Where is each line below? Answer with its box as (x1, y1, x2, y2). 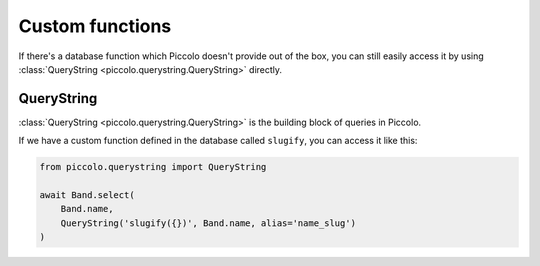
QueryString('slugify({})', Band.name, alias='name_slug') (60, 217, 357, 229)
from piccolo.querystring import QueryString (39, 161, 267, 173)
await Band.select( (39, 190, 135, 200)
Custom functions (18, 15, 172, 37)
